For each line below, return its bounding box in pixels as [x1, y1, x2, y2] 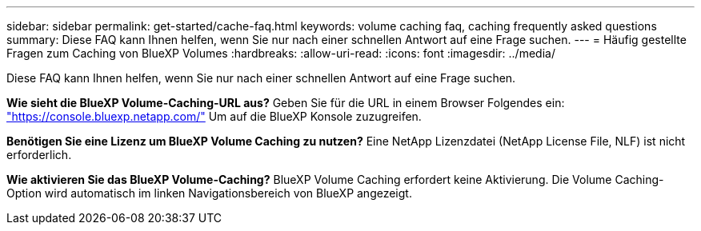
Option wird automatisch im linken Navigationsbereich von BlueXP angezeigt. [6, 186, 412, 200]
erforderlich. [6, 148, 72, 161]
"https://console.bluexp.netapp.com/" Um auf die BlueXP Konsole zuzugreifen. [6, 110, 422, 123]
